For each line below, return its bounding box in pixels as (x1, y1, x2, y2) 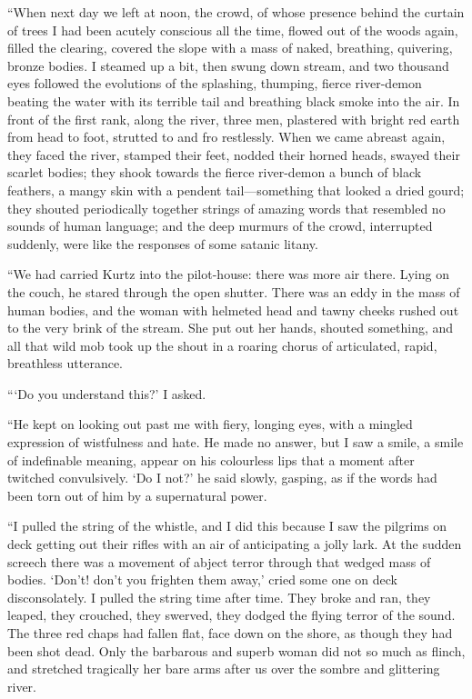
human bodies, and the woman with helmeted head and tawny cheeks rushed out (7, 300, 459, 319)
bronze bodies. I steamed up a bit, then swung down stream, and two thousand (7, 55, 449, 75)
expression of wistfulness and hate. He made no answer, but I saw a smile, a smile (7, 433, 464, 452)
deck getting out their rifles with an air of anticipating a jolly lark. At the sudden (7, 534, 462, 554)
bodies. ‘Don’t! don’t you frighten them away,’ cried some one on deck (7, 570, 397, 589)
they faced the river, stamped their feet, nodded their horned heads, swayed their (7, 145, 460, 164)
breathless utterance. (7, 354, 124, 373)
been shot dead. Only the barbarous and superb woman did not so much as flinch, (7, 641, 466, 660)
